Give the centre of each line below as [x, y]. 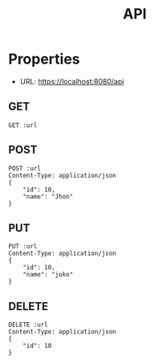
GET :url [23, 125]
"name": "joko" [48, 275]
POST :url [25, 168]
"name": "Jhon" [48, 196]
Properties [44, 59]
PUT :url [23, 247]
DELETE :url [28, 325]
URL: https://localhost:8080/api [72, 81]
